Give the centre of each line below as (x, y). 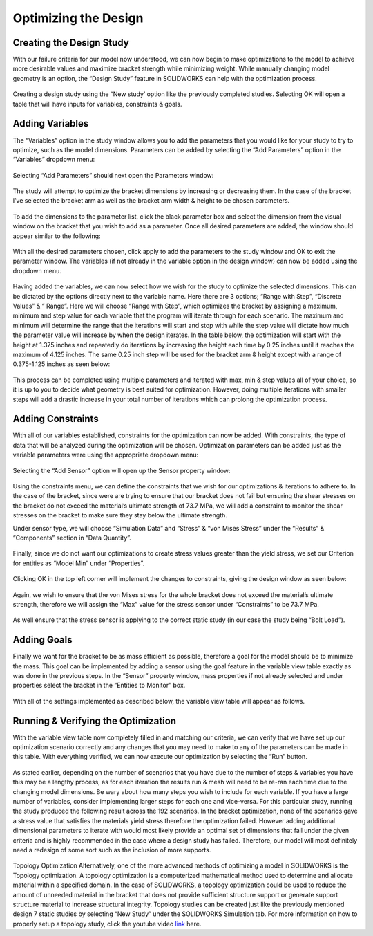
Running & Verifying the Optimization (94, 721)
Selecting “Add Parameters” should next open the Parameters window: (113, 175)
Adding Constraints (56, 419)
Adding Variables (51, 123)
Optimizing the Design (78, 18)
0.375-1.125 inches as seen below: (61, 364)
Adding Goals (42, 640)
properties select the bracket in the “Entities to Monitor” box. (99, 686)
